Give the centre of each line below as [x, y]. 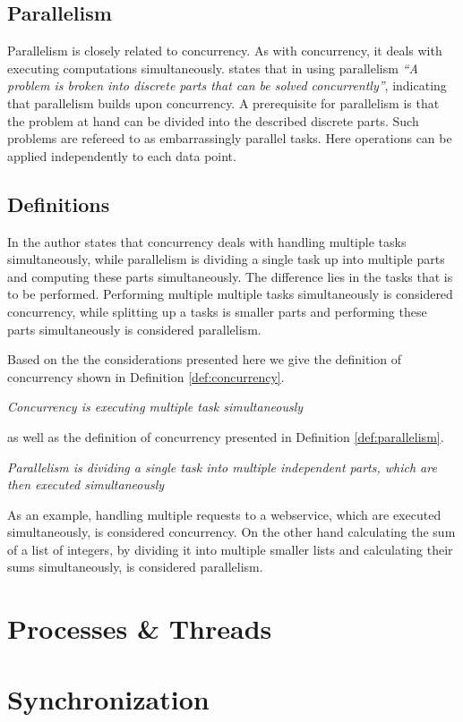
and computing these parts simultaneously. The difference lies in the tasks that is [230, 276]
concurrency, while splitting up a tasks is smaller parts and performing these [217, 311]
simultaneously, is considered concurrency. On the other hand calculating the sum [231, 532]
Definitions [59, 204]
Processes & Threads [140, 629]
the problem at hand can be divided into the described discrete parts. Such [213, 120]
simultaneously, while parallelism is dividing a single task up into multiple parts [226, 259]
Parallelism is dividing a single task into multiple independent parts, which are [222, 467]
